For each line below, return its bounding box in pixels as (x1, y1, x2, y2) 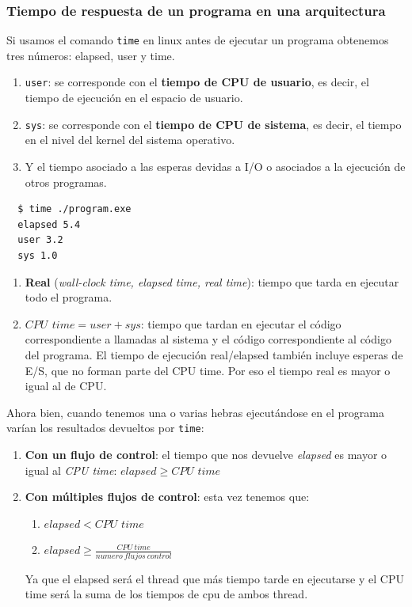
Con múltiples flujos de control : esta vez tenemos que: (25, 488, 310, 505)
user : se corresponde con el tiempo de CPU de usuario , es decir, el (25, 74, 369, 90)
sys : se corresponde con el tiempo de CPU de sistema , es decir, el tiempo (25, 116, 402, 132)
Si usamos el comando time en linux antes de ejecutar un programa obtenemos (6, 32, 389, 48)
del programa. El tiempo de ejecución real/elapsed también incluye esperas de (25, 346, 403, 362)
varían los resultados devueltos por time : (6, 419, 204, 436)
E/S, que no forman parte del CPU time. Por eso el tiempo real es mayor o (25, 362, 391, 378)
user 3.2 (17, 234, 63, 246)
